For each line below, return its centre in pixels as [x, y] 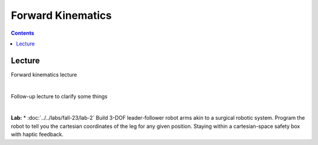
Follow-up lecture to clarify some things [59, 96]
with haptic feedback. [37, 134]
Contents [23, 33]
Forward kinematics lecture [44, 74]
